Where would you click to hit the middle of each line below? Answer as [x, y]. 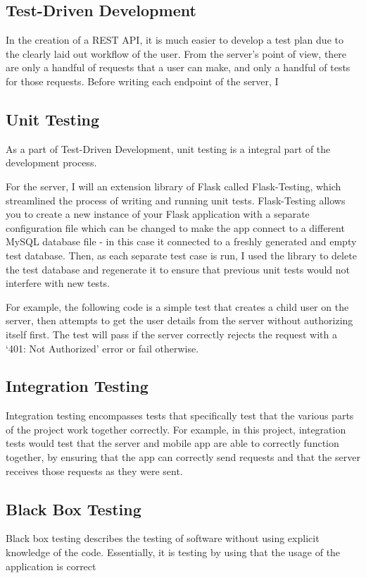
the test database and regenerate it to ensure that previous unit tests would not [178, 269]
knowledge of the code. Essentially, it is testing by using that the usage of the [173, 552]
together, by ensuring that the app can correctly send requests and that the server [183, 457]
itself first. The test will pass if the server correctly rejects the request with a [171, 334]
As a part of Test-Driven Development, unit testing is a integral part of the [168, 148]
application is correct [51, 566]
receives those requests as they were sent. [94, 471]
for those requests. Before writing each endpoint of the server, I [142, 81]
